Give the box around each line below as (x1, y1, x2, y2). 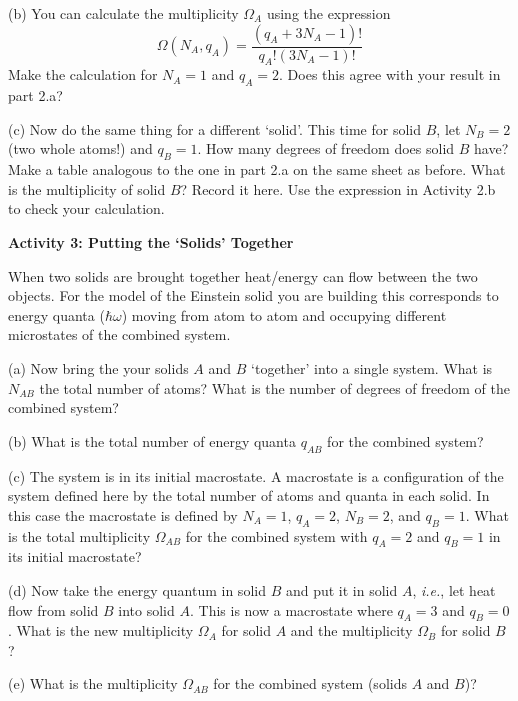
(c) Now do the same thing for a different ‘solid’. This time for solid (8, 118, 422, 139)
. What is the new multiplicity (8, 620, 194, 641)
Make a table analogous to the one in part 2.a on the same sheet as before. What (8, 159, 506, 180)
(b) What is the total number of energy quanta (8, 430, 296, 451)
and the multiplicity (290, 620, 413, 641)
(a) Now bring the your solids (8, 357, 189, 378)
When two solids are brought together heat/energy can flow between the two (8, 265, 478, 286)
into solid (118, 599, 175, 620)
